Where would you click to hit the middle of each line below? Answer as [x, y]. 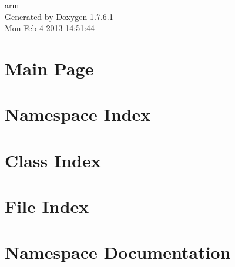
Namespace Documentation [118, 252]
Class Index [53, 160]
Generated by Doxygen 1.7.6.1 [59, 16]
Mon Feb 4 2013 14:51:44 [50, 28]
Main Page [49, 68]
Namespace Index [78, 114]
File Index [47, 206]
